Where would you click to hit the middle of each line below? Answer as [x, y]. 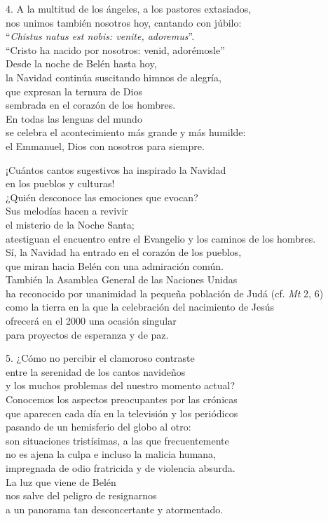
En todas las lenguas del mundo [74, 118]
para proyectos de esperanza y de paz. [87, 334]
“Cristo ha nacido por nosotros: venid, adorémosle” [115, 49]
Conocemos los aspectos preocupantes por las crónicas [122, 399]
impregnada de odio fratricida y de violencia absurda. [121, 468]
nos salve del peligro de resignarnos [81, 495]
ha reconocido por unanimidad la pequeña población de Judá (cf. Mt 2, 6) [165, 293]
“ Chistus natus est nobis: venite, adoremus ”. [100, 36]
